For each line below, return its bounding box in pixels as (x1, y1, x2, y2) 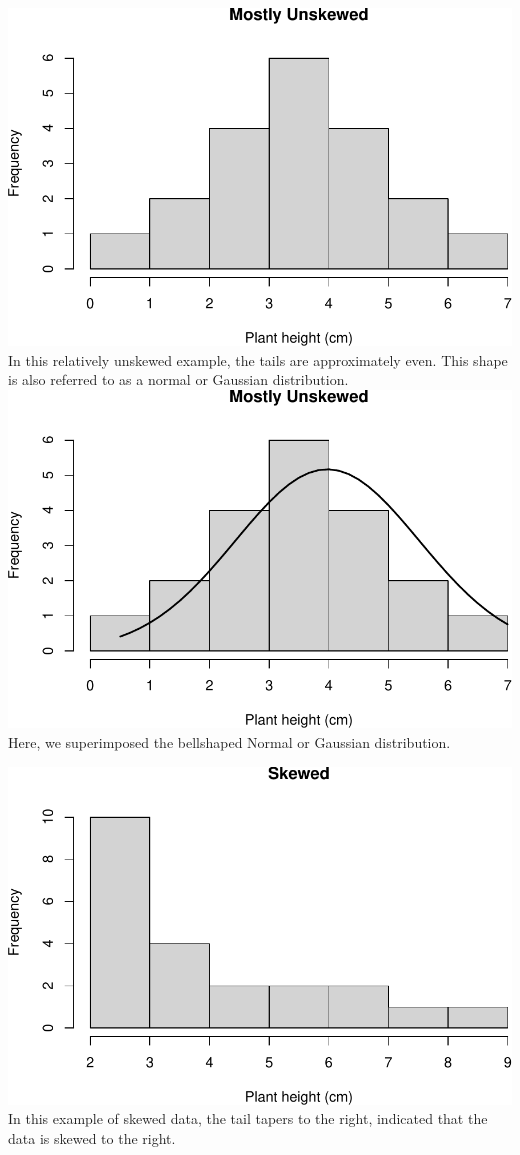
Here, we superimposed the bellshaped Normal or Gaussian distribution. (8, 731, 451, 752)
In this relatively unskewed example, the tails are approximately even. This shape (8, 349, 508, 370)
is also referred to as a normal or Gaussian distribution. (8, 369, 349, 390)
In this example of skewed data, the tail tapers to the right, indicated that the (8, 1108, 488, 1129)
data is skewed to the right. (8, 1128, 176, 1148)
